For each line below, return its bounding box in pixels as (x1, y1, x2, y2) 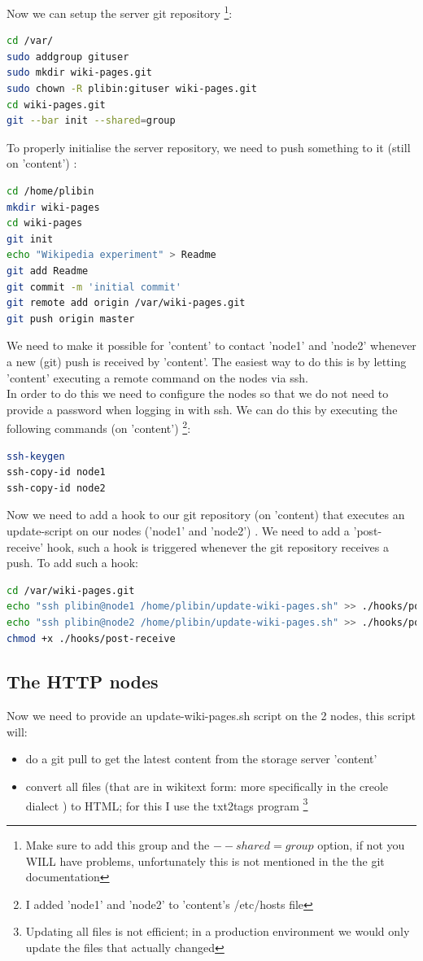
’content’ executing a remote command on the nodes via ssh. (7, 369, 308, 386)
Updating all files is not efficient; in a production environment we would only (25, 923, 410, 940)
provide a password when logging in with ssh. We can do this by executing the (7, 400, 398, 417)
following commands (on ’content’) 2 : (7, 417, 191, 436)
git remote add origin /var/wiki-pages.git (7, 297, 246, 309)
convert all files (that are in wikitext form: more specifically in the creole (25, 778, 389, 795)
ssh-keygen (7, 450, 65, 462)
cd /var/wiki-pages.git (7, 584, 135, 596)
